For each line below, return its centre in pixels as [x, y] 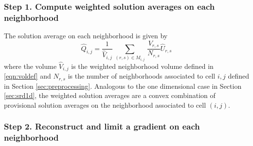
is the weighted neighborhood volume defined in [142, 66]
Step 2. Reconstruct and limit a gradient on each [102, 126]
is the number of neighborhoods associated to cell [142, 76]
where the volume [30, 66]
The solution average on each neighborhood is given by [86, 36]
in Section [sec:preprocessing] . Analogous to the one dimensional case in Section [123, 86]
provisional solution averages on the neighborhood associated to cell [105, 105]
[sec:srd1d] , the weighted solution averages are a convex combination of [110, 95]
